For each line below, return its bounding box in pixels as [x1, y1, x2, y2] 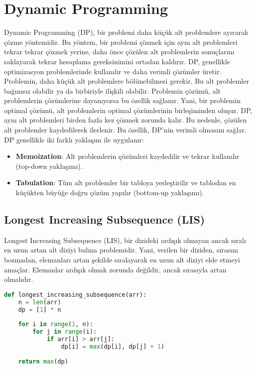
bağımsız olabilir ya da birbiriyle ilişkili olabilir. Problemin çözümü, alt [4, 85, 221, 96]
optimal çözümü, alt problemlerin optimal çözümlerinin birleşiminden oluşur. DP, [4, 105, 253, 115]
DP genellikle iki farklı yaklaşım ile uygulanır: [4, 134, 144, 144]
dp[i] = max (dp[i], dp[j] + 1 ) [61, 343, 165, 350]
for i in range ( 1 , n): [18, 321, 94, 328]
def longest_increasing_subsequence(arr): [4, 291, 147, 298]
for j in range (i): [32, 328, 97, 336]
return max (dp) [18, 358, 68, 365]
